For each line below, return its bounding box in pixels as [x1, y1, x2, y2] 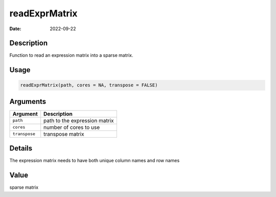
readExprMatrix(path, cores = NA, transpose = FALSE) [20, 82, 158, 88]
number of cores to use [43, 123, 100, 130]
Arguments [9, 97, 47, 106]
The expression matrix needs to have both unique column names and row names [9, 158, 180, 164]
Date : [9, 26, 21, 32]
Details [9, 144, 33, 153]
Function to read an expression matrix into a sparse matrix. [9, 52, 133, 58]
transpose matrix [43, 130, 84, 138]
